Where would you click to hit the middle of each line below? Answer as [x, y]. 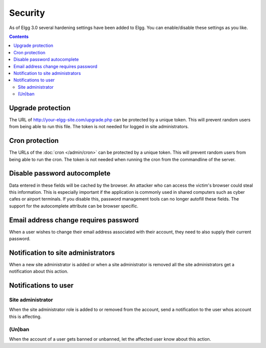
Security [27, 13]
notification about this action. [39, 272]
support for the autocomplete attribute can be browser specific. [74, 206]
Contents [19, 36]
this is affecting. [25, 316]
